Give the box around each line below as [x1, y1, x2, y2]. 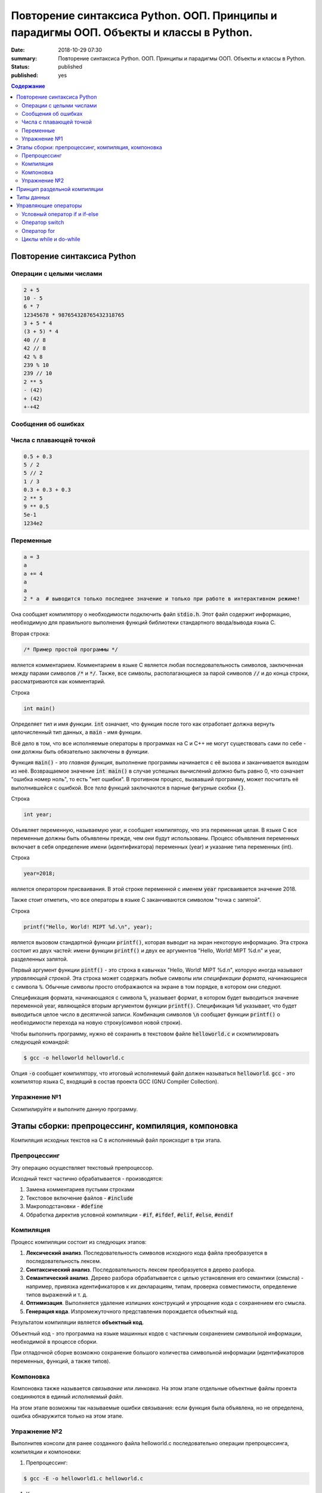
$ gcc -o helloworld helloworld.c [23, 1055, 125, 1061]
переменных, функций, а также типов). [11, 1357, 110, 1365]
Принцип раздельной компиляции [16, 185, 104, 192]
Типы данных [16, 193, 50, 201]
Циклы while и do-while [21, 235, 80, 242]
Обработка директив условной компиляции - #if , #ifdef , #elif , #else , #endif [26, 1211, 234, 1218]
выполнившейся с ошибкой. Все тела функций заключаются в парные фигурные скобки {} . [11, 784, 246, 791]
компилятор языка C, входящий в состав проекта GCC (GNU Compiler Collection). [11, 1078, 219, 1085]
